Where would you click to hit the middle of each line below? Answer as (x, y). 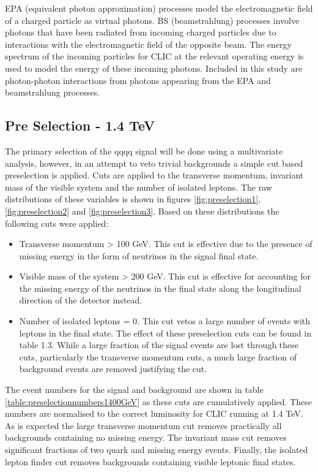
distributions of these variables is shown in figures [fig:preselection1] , (133, 199)
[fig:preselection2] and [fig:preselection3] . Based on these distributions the (142, 211)
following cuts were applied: (57, 223)
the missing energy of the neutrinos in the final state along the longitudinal (160, 288)
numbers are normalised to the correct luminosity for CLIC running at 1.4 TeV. (154, 413)
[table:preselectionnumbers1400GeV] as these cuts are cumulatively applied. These (158, 401)
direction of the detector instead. (81, 300)
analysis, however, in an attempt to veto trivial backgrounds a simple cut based (154, 163)
